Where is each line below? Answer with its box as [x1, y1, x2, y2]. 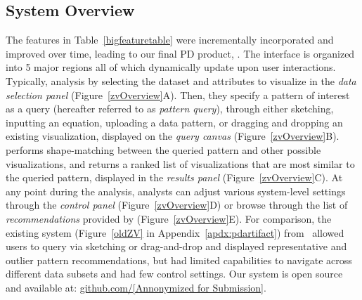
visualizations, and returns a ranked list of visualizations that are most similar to [6, 156, 355, 171]
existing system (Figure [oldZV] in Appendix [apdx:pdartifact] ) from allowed [6, 225, 344, 240]
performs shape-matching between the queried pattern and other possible [6, 142, 321, 157]
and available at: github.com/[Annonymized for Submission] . [6, 280, 266, 294]
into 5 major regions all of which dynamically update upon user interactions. [6, 60, 336, 74]
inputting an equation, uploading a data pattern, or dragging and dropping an [6, 115, 343, 129]
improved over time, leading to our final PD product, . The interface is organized [6, 46, 355, 60]
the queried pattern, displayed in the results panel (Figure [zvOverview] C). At [6, 170, 343, 185]
